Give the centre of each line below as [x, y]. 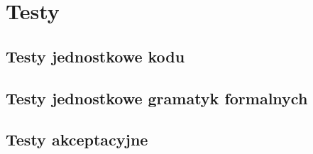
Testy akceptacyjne [77, 139]
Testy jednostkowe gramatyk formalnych [157, 98]
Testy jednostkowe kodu [95, 56]
